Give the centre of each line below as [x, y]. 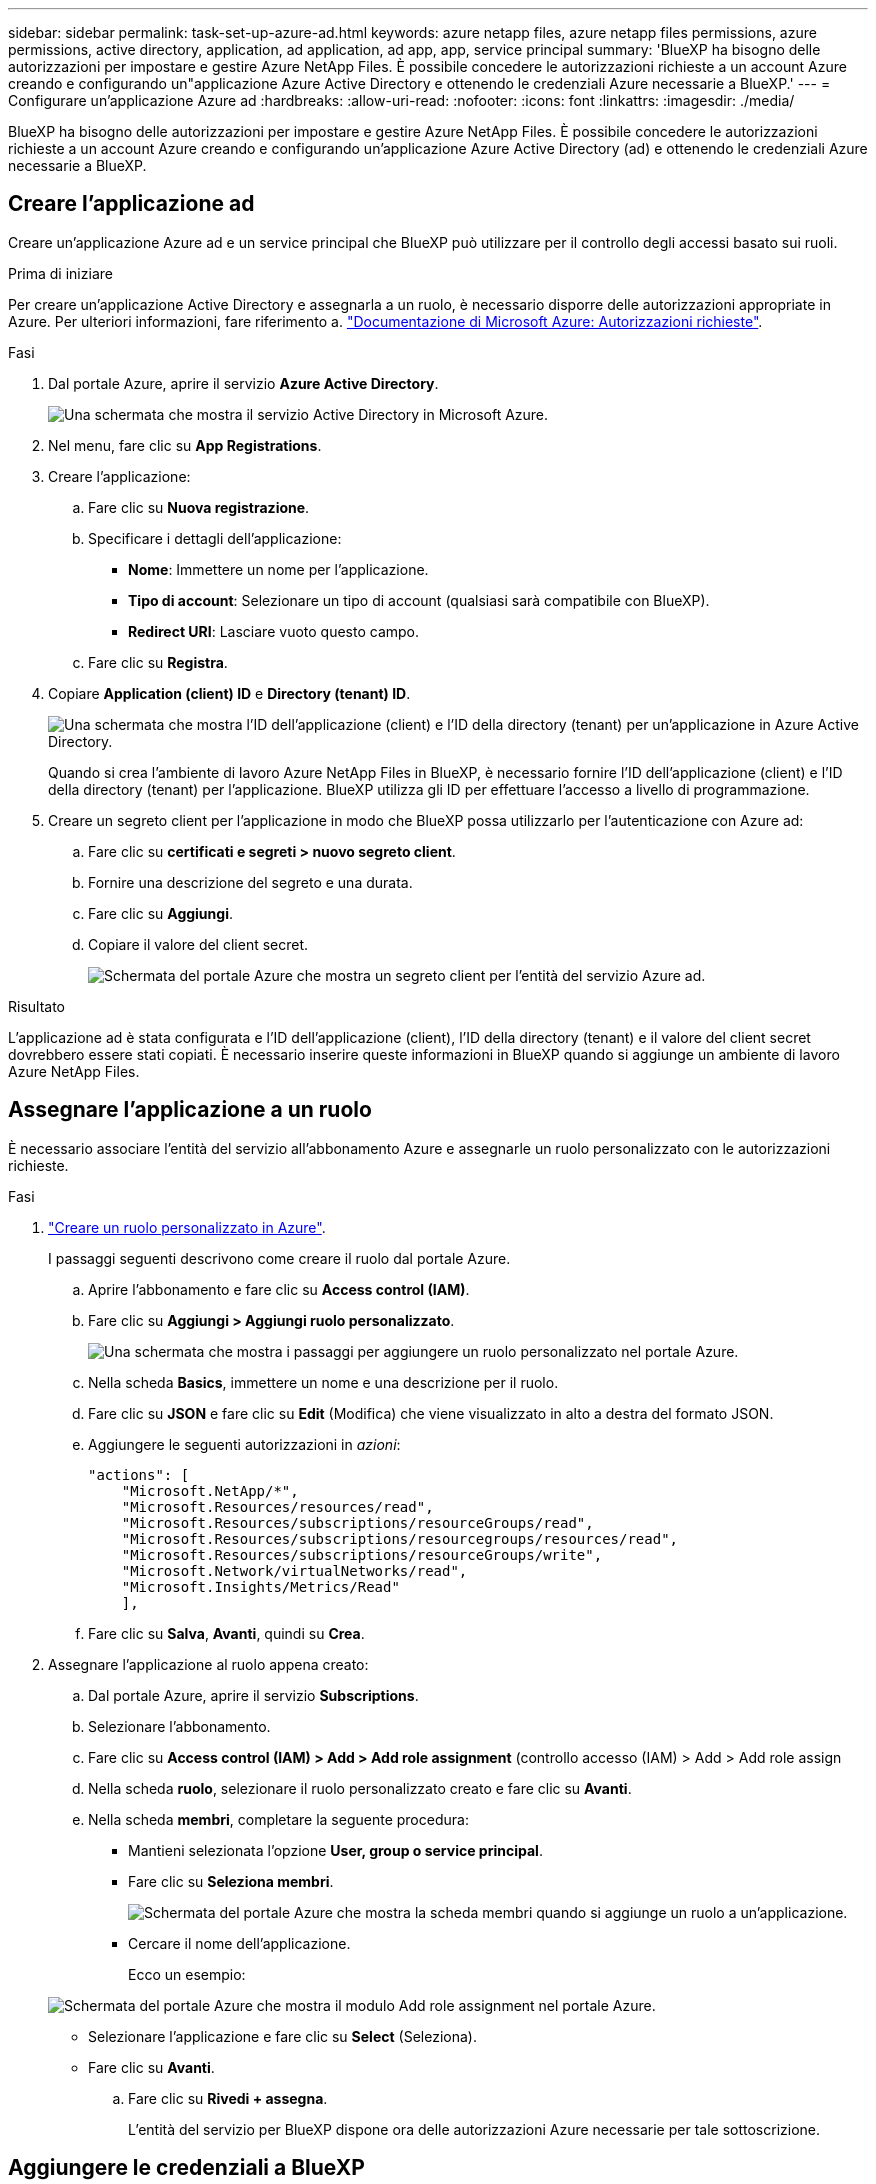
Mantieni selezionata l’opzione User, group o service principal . [335, 1850]
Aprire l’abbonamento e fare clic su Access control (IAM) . [279, 1289]
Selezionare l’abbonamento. [179, 1726]
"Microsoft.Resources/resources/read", [277, 1506]
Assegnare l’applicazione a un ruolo [190, 1110]
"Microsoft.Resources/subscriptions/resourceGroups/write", [362, 1554]
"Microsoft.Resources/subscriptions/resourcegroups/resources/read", [400, 1538]
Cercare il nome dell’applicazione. [239, 1943]
